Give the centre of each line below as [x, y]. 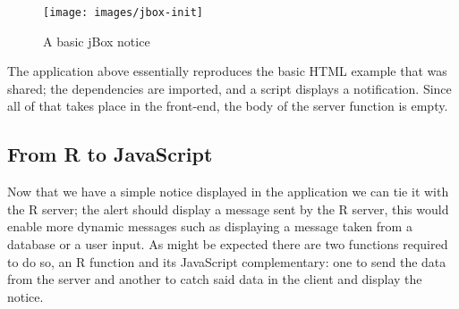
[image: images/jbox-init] [123, 13]
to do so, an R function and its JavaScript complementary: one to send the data [227, 261]
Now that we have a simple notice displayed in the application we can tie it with [228, 192]
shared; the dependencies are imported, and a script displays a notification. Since [229, 88]
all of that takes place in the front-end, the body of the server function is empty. [228, 106]
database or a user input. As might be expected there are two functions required [228, 244]
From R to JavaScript [110, 154]
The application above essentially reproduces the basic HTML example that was [227, 71]
